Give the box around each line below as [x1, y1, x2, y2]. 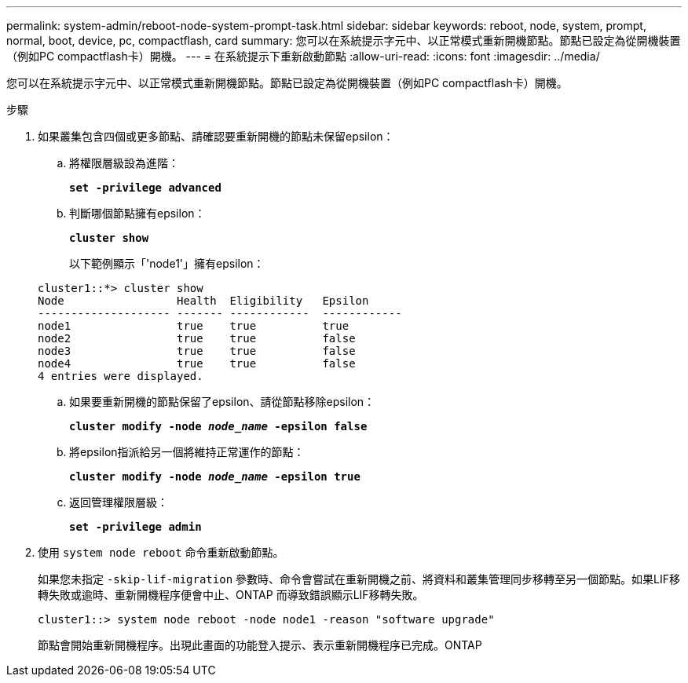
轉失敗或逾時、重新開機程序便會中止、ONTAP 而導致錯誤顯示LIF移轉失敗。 [38, 588, 424, 601]
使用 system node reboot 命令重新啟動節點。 [38, 546, 284, 559]
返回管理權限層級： [69, 495, 168, 509]
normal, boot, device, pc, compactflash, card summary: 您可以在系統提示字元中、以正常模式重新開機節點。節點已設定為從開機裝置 [6, 34, 681, 47]
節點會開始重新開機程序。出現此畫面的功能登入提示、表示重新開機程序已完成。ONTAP [38, 638, 482, 652]
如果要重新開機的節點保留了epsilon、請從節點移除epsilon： [69, 395, 375, 408]
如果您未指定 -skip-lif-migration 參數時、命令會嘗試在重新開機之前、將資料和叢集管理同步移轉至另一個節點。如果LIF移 [38, 572, 680, 586]
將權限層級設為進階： [69, 156, 179, 170]
